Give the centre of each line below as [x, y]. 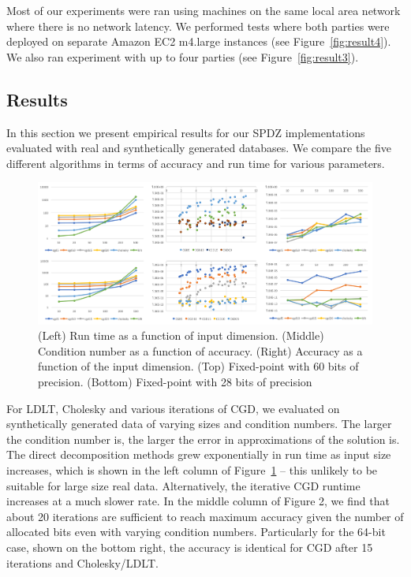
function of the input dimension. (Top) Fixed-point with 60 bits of [198, 366]
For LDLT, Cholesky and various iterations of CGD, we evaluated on [173, 408]
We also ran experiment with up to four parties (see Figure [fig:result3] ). [183, 56]
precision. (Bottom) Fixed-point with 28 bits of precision [175, 382]
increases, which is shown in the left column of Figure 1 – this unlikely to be [192, 469]
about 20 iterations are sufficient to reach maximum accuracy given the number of [205, 516]
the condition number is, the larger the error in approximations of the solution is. [203, 439]
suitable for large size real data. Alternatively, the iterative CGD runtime [183, 485]
